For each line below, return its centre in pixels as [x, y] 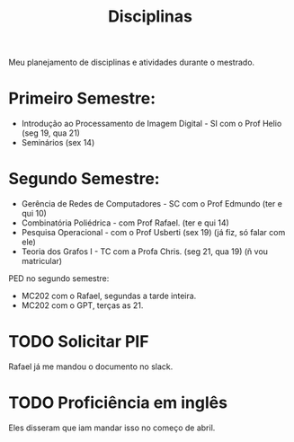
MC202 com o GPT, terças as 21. [82, 305]
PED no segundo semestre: [59, 278]
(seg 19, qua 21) [50, 133]
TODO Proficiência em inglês [118, 403]
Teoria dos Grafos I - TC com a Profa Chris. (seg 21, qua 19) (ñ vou [145, 252]
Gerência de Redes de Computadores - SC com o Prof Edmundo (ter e [151, 204]
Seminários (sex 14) [58, 143]
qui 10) [34, 214]
